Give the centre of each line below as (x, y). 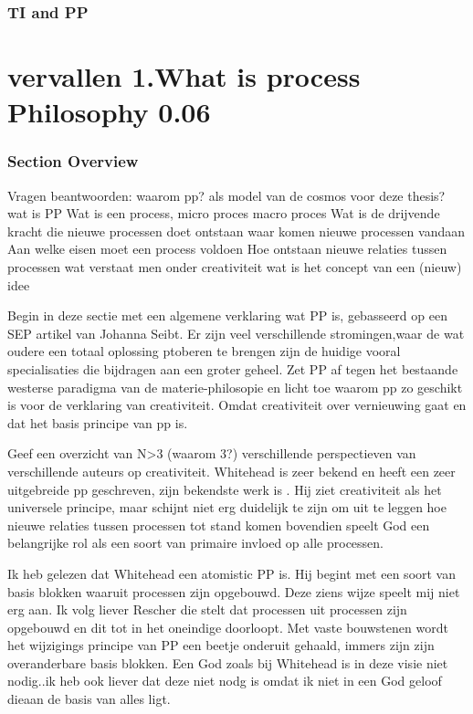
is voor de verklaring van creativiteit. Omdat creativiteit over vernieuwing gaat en (237, 405)
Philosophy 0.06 (109, 112)
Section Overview (73, 161)
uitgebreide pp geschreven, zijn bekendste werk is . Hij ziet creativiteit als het (225, 489)
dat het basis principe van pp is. (98, 422)
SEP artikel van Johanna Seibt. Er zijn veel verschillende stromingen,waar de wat (236, 333)
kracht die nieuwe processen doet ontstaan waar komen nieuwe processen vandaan (236, 231)
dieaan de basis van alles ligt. (89, 699)
